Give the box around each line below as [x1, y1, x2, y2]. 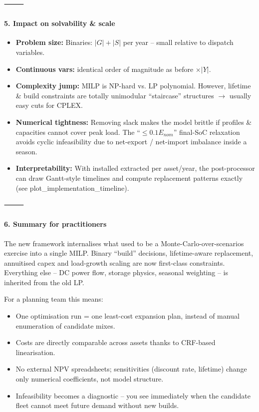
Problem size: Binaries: [15, 37, 93, 47]
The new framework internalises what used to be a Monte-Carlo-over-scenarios [4, 238, 244, 248]
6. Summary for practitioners [4, 219, 107, 229]
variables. [15, 46, 45, 57]
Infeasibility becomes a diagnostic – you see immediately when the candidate [15, 390, 251, 401]
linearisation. [15, 347, 55, 357]
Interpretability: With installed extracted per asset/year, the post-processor [15, 163, 255, 173]
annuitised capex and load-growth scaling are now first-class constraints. [4, 257, 225, 268]
